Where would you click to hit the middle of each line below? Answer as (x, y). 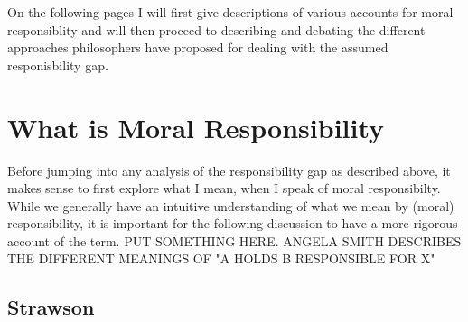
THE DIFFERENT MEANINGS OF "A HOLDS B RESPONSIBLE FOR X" (221, 258)
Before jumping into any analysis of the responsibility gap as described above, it (229, 170)
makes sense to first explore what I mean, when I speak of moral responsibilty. (224, 188)
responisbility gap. (58, 64)
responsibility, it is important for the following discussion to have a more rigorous (233, 223)
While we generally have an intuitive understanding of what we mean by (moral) (231, 205)
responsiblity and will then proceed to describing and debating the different (216, 29)
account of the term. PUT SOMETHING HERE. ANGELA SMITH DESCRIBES (234, 240)
